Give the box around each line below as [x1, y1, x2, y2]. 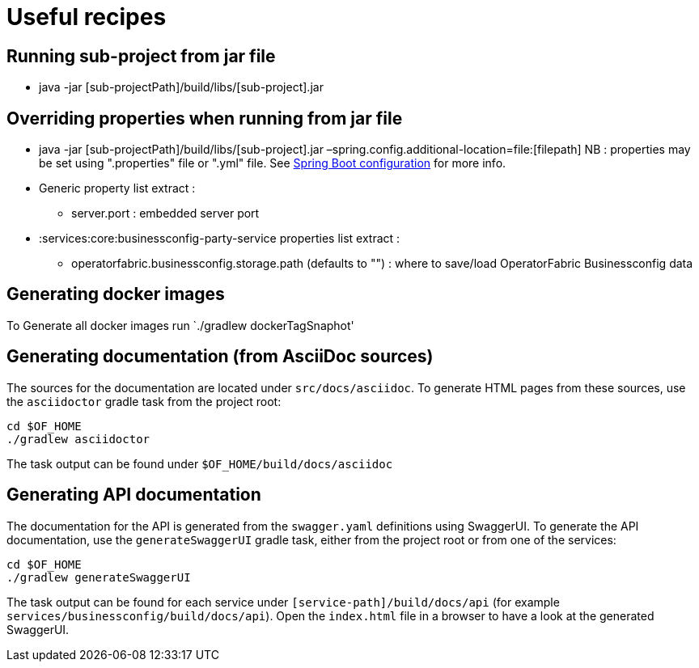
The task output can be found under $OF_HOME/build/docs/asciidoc [6, 456, 393, 471]
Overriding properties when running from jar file [6, 108, 403, 129]
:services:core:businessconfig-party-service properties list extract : [39, 231, 400, 246]
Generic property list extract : [39, 181, 196, 196]
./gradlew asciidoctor [6, 432, 150, 446]
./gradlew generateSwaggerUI [6, 570, 191, 584]
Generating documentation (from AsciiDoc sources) [6, 346, 434, 367]
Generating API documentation [6, 484, 261, 505]
